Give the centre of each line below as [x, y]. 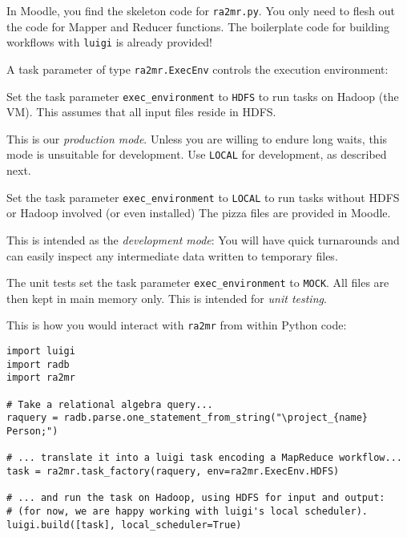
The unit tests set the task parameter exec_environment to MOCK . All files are [198, 283]
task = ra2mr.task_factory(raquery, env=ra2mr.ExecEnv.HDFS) [173, 471]
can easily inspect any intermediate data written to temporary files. [172, 255]
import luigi [41, 351]
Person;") [32, 431]
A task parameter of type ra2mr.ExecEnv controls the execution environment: [197, 69]
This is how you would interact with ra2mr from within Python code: [177, 325]
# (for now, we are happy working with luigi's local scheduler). [187, 511]
